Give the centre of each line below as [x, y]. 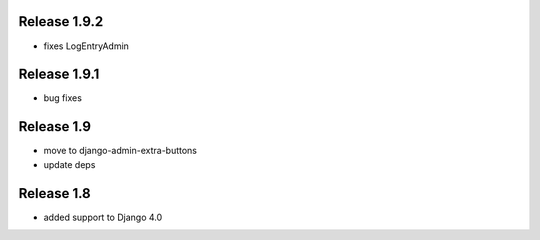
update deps [69, 164]
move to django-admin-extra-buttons [120, 151]
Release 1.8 [55, 193]
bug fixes [62, 98]
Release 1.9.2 [61, 21]
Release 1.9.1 [59, 74]
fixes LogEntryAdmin [86, 46]
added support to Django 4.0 [103, 217]
